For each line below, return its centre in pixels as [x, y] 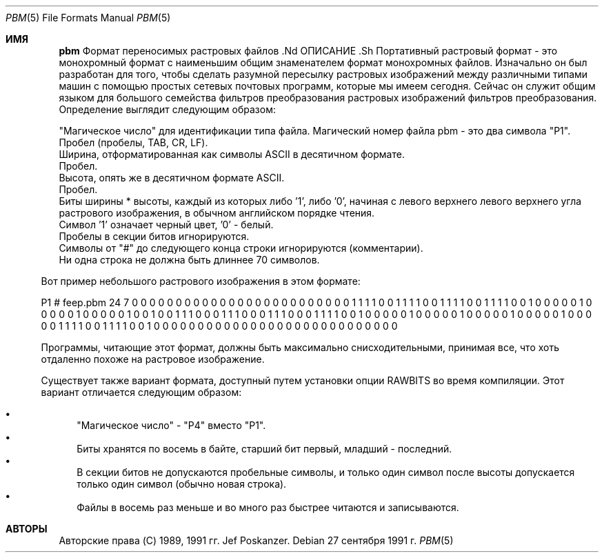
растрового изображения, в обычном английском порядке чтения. [217, 213]
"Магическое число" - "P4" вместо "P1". [171, 425]
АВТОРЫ [27, 529]
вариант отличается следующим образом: [141, 392]
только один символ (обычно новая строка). [182, 484]
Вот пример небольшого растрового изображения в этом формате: [201, 281]
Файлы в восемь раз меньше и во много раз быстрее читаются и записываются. [268, 507]
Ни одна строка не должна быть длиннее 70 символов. [189, 260]
